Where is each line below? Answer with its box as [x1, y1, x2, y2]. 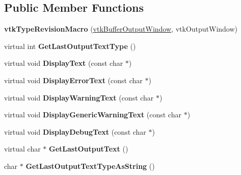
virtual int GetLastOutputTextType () [4, 40, 136, 51]
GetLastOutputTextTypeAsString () [25, 160, 155, 171]
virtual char [4, 143, 41, 154]
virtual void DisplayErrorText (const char [4, 74, 143, 85]
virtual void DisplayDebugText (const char [4, 126, 146, 137]
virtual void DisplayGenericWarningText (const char [4, 109, 181, 120]
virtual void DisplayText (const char [4, 58, 123, 68]
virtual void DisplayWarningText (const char [4, 92, 154, 103]
